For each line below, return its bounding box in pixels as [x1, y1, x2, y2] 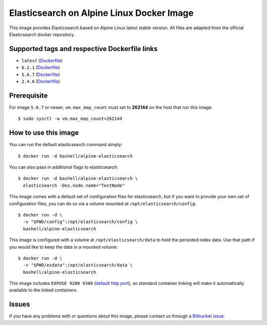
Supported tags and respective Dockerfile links [9, 45, 158, 53]
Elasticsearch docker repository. [9, 31, 75, 37]
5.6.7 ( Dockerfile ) [21, 71, 60, 77]
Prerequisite [9, 91, 48, 100]
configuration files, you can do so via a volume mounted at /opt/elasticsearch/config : [9, 201, 196, 207]
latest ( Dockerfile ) [21, 57, 63, 63]
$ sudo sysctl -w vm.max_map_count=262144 [18, 116, 123, 121]
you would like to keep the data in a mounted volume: [9, 244, 118, 250]
